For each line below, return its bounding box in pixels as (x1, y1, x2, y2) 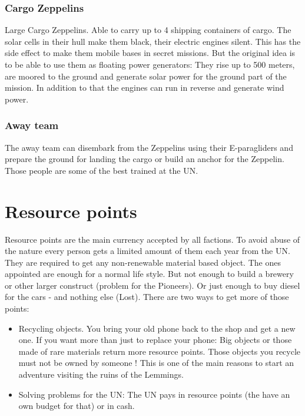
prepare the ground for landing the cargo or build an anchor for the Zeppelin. (5, 153, 284, 165)
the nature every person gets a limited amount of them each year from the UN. (5, 245, 290, 257)
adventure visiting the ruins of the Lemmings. (18, 368, 184, 381)
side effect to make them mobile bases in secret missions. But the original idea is (5, 47, 296, 59)
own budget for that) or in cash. (18, 400, 135, 412)
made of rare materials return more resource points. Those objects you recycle (18, 345, 301, 357)
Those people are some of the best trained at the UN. (5, 164, 198, 176)
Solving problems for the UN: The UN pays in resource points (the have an (18, 388, 290, 400)
